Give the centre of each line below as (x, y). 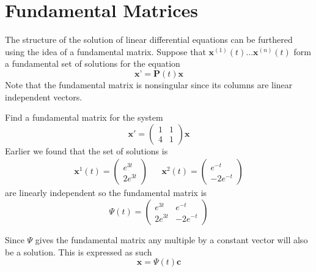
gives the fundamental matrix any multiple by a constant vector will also (171, 239)
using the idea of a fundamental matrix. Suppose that (105, 51)
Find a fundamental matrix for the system (84, 117)
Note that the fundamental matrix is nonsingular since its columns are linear (149, 84)
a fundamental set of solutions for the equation (93, 63)
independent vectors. (44, 96)
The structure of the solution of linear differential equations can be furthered (149, 40)
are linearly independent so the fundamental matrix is (106, 193)
